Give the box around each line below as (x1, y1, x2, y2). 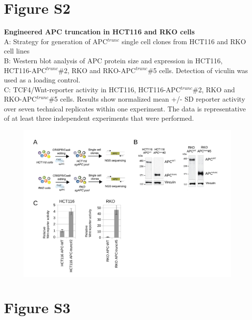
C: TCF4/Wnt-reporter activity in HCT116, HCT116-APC (4, 84, 181, 94)
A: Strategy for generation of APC (4, 36, 108, 46)
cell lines (4, 46, 30, 56)
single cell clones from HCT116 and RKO (121, 36, 246, 46)
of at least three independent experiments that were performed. (4, 113, 194, 123)
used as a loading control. (4, 75, 81, 85)
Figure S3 (4, 297, 70, 318)
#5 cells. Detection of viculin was (147, 65, 248, 75)
